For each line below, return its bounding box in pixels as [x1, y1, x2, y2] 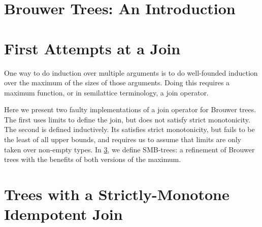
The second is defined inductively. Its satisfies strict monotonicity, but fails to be [4, 124, 255, 135]
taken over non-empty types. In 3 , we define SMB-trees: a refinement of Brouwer [4, 144, 255, 154]
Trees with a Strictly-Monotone [4, 184, 230, 205]
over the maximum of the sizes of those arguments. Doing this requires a [4, 77, 230, 88]
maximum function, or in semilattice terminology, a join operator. [4, 87, 209, 98]
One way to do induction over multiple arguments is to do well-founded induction [4, 67, 258, 78]
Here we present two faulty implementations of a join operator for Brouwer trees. [4, 104, 256, 115]
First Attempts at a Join [4, 38, 181, 58]
